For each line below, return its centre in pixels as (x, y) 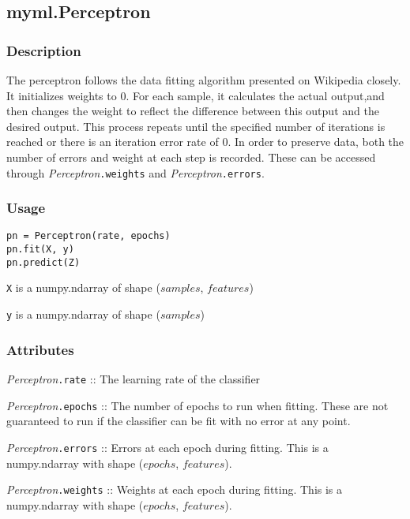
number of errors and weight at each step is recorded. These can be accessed (191, 157)
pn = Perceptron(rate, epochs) (88, 236)
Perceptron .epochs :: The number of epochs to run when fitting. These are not (197, 405)
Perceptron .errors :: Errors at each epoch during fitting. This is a (167, 447)
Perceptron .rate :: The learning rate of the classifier (134, 378)
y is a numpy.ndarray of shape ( (83, 314)
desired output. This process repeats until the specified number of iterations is (196, 126)
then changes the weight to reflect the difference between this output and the (193, 111)
